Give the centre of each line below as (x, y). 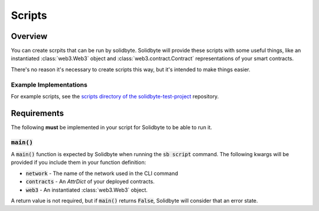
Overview (29, 36)
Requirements (38, 113)
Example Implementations (49, 84)
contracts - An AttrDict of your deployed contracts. (90, 182)
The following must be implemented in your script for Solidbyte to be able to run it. (112, 127)
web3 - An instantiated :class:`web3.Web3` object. (87, 190)
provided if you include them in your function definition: (79, 163)
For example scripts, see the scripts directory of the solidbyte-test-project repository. (115, 96)
